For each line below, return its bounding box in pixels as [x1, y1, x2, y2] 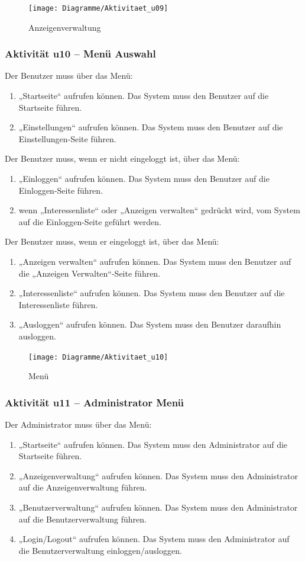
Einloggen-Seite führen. [18, 184, 103, 196]
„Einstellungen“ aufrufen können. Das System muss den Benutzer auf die [18, 121, 283, 133]
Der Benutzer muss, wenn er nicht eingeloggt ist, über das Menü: [5, 152, 240, 165]
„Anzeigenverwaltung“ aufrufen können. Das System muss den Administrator [18, 469, 298, 482]
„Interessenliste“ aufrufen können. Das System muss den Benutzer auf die [18, 287, 285, 299]
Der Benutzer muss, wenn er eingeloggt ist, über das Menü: [5, 235, 219, 248]
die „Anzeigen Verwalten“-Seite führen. [18, 267, 161, 279]
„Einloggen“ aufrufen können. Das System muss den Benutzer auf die [18, 172, 270, 185]
